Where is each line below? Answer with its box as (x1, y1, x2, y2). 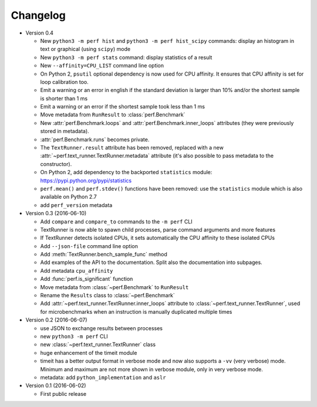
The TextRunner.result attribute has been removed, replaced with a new (40, 144, 224, 151)
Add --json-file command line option (40, 242, 138, 249)
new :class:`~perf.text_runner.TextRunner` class (40, 341, 156, 348)
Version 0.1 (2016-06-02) (25, 382, 86, 389)
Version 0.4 (25, 29, 54, 36)
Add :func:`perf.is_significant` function (40, 276, 133, 283)
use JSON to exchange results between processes (40, 324, 163, 331)
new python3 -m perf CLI (40, 333, 108, 340)
